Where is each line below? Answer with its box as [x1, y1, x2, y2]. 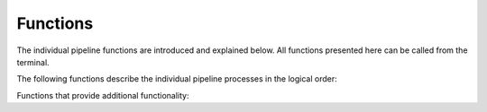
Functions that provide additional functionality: [16, 90, 189, 100]
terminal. [16, 56, 50, 67]
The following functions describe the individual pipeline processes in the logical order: [16, 73, 337, 84]
